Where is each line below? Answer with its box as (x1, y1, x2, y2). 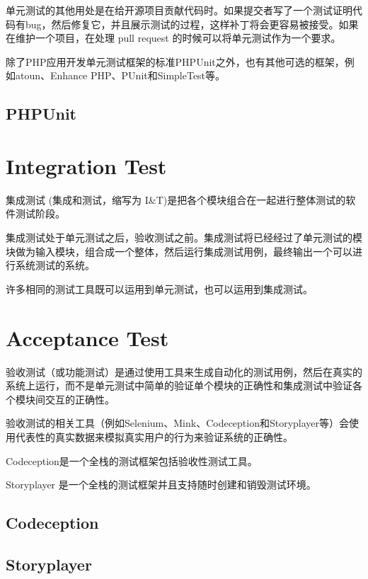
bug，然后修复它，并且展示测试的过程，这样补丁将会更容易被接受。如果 (25, 16, 359, 31)
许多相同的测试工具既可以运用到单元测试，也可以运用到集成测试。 (6, 281, 313, 296)
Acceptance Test (6, 323, 169, 352)
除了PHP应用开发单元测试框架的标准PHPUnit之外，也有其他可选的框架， (6, 54, 345, 69)
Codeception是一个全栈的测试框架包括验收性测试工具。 (6, 453, 258, 468)
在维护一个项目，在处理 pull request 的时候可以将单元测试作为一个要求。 (6, 30, 341, 45)
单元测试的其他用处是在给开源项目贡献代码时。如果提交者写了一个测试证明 (6, 3, 352, 17)
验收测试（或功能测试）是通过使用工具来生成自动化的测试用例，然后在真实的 (6, 364, 362, 379)
